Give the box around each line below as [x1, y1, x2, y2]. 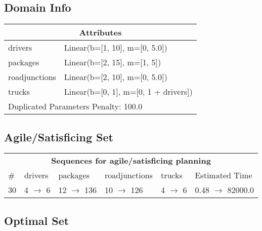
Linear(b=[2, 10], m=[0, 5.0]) [64, 71, 167, 83]
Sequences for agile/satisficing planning [51, 155, 211, 167]
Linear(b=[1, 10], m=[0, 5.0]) [64, 42, 167, 54]
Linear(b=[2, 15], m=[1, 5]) [64, 56, 161, 68]
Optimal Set [4, 212, 69, 228]
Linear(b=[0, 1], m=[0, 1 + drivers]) [64, 86, 193, 98]
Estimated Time [195, 169, 252, 181]
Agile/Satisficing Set [4, 129, 113, 144]
